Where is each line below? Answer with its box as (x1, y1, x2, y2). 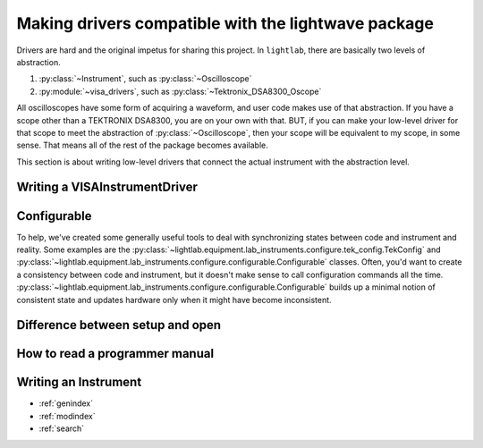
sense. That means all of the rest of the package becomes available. (16, 139, 268, 151)
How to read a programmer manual (16, 346, 215, 361)
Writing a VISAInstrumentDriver (16, 180, 199, 195)
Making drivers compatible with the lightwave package (16, 13, 434, 33)
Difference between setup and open (16, 317, 222, 333)
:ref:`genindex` (38, 398, 94, 409)
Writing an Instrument (16, 375, 142, 390)
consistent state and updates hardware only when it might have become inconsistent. (16, 294, 332, 305)
